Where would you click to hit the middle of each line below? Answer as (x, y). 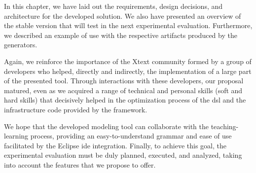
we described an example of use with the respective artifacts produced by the (121, 35)
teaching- (225, 126)
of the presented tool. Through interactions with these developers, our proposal (124, 81)
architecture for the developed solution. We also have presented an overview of (123, 16)
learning (16, 136)
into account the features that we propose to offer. (80, 164)
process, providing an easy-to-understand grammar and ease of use (131, 136)
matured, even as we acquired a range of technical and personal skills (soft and (123, 90)
